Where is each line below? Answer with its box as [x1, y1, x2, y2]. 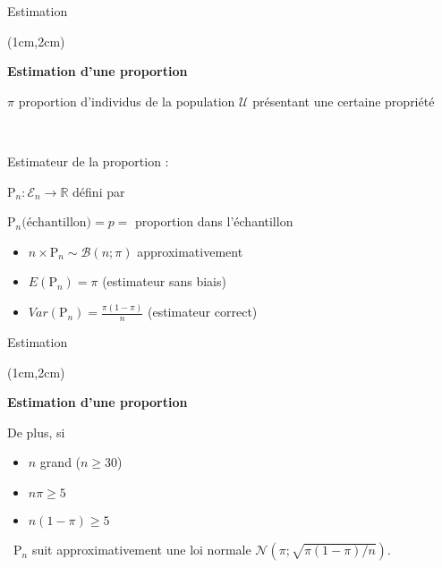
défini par [72, 182, 125, 200]
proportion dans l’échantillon [135, 212, 293, 231]
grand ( [39, 453, 81, 471]
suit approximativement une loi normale [31, 540, 251, 559]
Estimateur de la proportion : [7, 151, 169, 170]
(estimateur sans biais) [102, 272, 226, 291]
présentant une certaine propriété [252, 91, 435, 110]
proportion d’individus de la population [18, 91, 235, 110]
